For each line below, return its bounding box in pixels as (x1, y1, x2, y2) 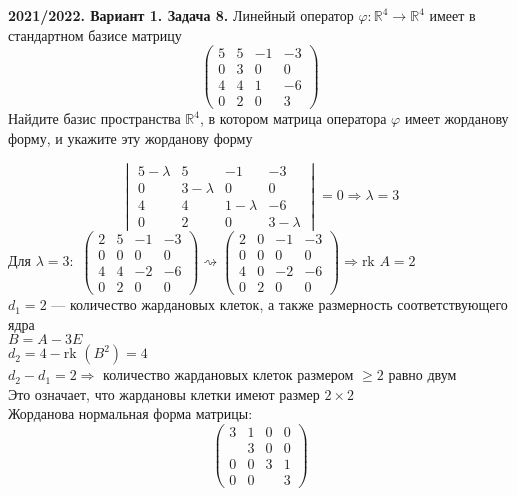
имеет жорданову (404, 108, 509, 129)
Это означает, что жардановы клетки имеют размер (8, 383, 320, 404)
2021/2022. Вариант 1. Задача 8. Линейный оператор (8, 5, 354, 25)
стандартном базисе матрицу (8, 24, 182, 45)
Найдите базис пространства (8, 108, 181, 129)
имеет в (429, 5, 476, 25)
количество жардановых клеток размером (103, 364, 354, 385)
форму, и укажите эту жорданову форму (8, 127, 253, 148)
